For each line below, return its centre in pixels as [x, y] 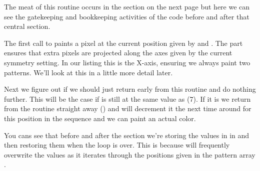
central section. [27, 26]
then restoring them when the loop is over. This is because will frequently [117, 145]
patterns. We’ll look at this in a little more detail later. [88, 72]
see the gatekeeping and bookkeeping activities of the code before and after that [127, 16]
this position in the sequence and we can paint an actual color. [100, 118]
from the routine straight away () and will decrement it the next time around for [128, 108]
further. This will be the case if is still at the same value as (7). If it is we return [127, 98]
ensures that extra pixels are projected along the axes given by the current [118, 53]
